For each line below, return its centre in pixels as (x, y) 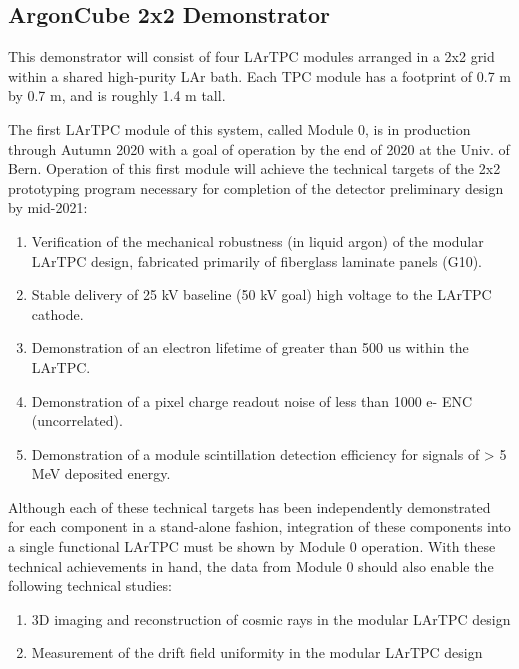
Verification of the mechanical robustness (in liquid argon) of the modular (257, 240)
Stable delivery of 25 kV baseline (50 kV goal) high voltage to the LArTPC (261, 294)
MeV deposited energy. (101, 473)
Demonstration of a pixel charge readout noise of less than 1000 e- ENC (252, 400)
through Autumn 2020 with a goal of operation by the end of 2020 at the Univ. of (259, 148)
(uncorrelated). (77, 420)
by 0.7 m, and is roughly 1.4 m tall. (117, 95)
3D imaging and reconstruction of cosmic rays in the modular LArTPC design (271, 618)
